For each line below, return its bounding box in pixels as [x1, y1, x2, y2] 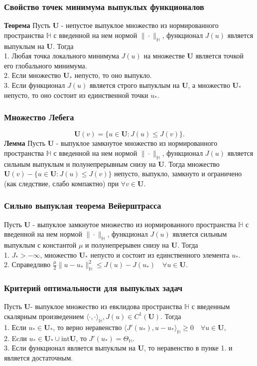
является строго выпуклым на [89, 79, 180, 90]
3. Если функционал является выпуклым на [4, 343, 135, 353]
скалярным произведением [4, 311, 84, 321]
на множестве [143, 50, 185, 61]
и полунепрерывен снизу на [85, 240, 169, 250]
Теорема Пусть [4, 20, 50, 30]
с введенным [191, 301, 230, 312]
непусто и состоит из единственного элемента [90, 249, 230, 260]
